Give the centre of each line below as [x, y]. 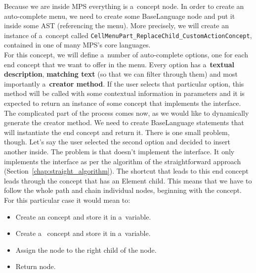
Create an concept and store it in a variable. [83, 216]
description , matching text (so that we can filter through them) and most [121, 74]
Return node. [36, 266]
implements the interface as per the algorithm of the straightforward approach [123, 161]
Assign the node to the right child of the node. [86, 250]
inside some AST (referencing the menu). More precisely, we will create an [116, 25]
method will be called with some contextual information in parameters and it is [124, 93]
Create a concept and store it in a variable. [83, 233]
